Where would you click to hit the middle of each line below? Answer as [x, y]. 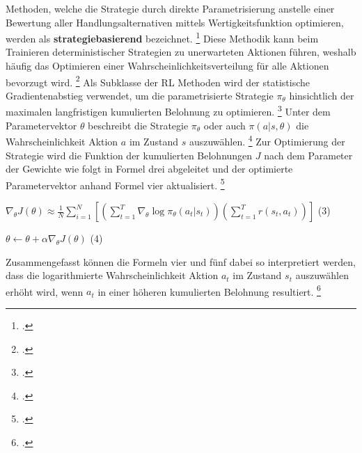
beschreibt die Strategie [138, 125]
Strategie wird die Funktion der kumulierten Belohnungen [129, 155]
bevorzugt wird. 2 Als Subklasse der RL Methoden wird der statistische [158, 81]
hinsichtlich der [322, 95]
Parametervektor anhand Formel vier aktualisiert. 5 [115, 184]
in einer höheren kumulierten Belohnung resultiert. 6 [209, 290]
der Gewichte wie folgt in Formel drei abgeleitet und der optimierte [149, 169]
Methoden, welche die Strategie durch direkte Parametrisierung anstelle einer [170, 8]
